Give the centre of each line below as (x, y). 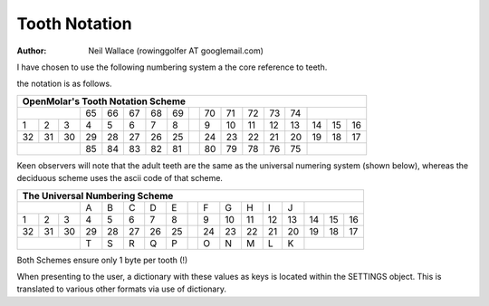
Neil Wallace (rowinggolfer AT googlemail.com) (176, 51)
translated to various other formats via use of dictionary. (121, 289)
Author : (32, 51)
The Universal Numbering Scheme (98, 196)
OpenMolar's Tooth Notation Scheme (104, 101)
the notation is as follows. (64, 84)
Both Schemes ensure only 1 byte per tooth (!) (102, 260)
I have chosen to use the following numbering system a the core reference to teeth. (172, 67)
